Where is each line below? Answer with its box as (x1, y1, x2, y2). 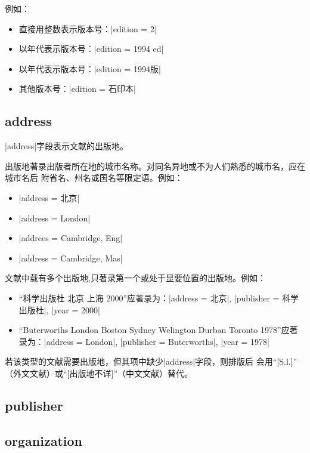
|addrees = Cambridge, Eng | (18, 232, 123, 244)
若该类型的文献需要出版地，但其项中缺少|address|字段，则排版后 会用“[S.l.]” (5, 355, 297, 368)
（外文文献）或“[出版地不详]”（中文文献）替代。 (5, 366, 193, 379)
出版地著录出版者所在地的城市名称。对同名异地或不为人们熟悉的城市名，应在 (5, 159, 305, 172)
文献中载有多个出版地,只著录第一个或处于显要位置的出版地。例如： (5, 272, 266, 284)
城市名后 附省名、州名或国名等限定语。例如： (5, 171, 183, 184)
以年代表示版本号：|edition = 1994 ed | (18, 42, 164, 55)
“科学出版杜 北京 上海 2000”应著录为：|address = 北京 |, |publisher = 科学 (18, 291, 299, 304)
